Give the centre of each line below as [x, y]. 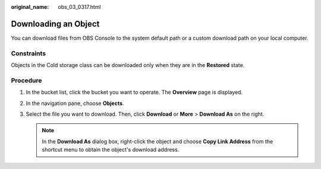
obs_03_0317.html [79, 7]
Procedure [26, 80]
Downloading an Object [55, 24]
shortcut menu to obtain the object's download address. [111, 150]
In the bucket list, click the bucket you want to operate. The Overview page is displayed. [134, 93]
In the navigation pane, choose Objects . [75, 103]
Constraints [29, 53]
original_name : [30, 7]
